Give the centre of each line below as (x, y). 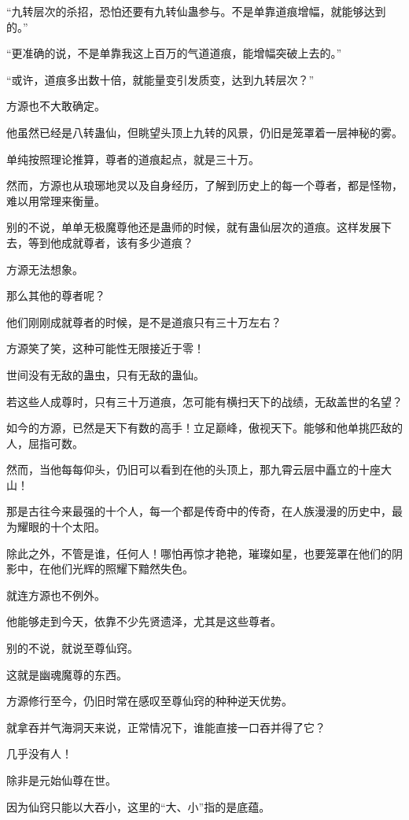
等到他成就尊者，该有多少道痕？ (111, 242)
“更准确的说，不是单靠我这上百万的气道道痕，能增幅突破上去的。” (174, 53)
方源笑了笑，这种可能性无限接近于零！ (105, 348)
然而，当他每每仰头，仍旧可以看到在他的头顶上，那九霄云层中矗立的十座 (193, 469)
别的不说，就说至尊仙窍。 (72, 648)
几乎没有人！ (39, 754)
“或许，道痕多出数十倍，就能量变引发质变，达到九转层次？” (160, 79)
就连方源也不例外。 (56, 595)
